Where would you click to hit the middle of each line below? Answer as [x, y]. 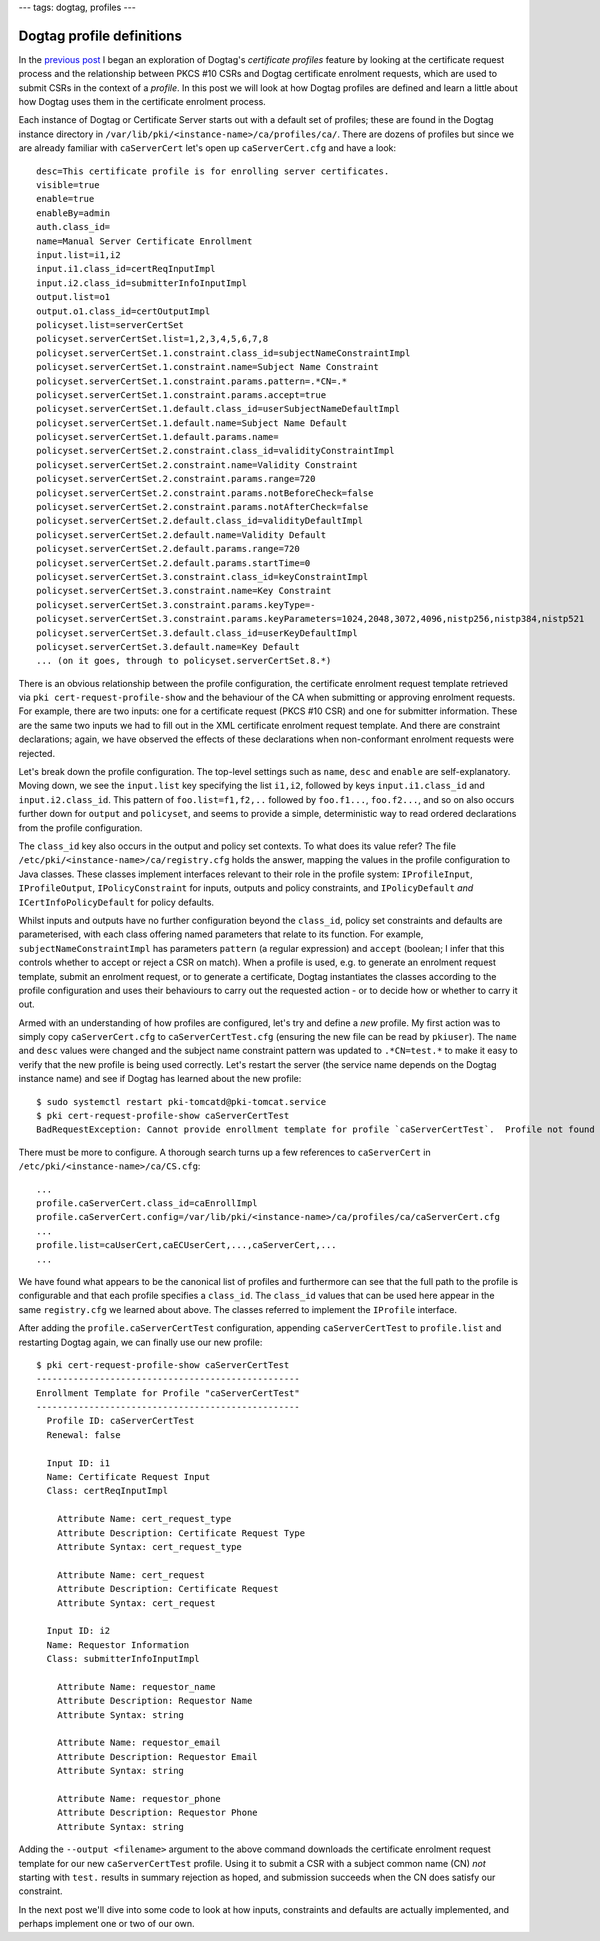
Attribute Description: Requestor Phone [157, 1813]
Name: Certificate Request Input [128, 1477]
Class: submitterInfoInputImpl [123, 1659]
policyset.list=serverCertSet [110, 324]
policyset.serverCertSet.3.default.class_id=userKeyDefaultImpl [197, 633]
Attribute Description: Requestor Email [157, 1756]
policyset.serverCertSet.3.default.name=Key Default [168, 646]
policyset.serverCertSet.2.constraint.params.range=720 [176, 479]
